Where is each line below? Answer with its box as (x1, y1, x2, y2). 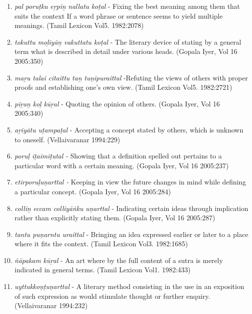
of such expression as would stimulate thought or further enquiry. (14, 290, 210, 301)
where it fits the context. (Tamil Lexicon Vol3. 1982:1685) (14, 238, 188, 249)
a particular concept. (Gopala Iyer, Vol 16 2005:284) (14, 186, 171, 196)
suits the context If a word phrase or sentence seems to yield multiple (14, 10, 223, 21)
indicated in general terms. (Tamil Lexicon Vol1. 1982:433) (14, 264, 191, 275)
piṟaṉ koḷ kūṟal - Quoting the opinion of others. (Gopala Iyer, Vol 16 (14, 98, 220, 108)
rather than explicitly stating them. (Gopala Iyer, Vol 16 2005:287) (14, 212, 215, 223)
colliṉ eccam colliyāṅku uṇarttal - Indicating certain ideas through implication (14, 203, 249, 213)
